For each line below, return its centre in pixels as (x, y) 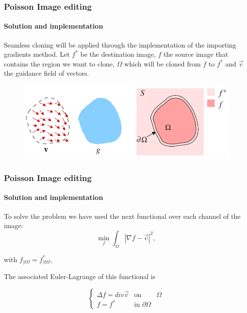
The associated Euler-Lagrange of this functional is (80, 276)
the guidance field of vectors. (47, 73)
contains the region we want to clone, (59, 63)
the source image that (196, 54)
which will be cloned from (163, 63)
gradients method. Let (37, 54)
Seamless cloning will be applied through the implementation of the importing (120, 44)
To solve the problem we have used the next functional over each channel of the (122, 216)
